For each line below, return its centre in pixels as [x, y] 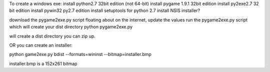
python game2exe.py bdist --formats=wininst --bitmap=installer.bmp [80, 54]
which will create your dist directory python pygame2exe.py [71, 27]
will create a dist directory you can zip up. [52, 36]
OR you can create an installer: [41, 45]
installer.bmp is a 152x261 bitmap [43, 63]
